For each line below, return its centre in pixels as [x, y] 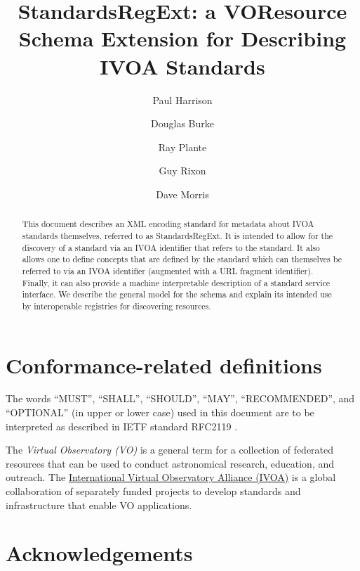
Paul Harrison [182, 100]
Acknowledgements [99, 553]
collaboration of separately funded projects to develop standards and [153, 491]
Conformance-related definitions [164, 365]
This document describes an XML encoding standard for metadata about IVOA [168, 224]
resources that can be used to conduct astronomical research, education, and [170, 463]
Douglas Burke [182, 123]
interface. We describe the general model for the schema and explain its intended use [177, 294]
